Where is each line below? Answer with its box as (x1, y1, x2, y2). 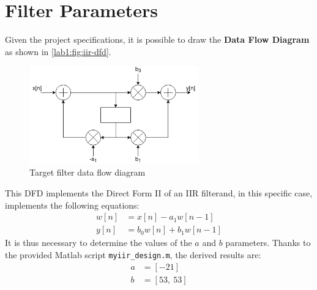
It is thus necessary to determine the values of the (5, 236, 192, 249)
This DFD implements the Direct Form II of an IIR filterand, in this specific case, (5, 186, 313, 199)
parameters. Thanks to (225, 236, 311, 249)
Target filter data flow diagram (29, 166, 146, 179)
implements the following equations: (5, 198, 140, 211)
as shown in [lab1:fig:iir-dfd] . (5, 45, 111, 58)
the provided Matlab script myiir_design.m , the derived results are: (5, 248, 261, 261)
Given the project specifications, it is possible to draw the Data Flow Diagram (5, 33, 310, 46)
